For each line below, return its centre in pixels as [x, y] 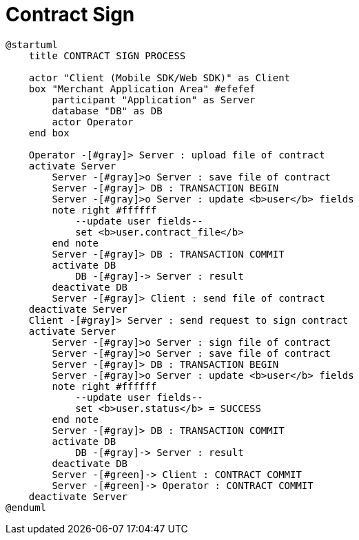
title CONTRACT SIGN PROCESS [107, 55]
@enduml [26, 507]
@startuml [32, 44]
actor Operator [93, 122]
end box [49, 133]
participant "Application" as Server [154, 100]
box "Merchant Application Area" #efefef [142, 89]
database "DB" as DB [107, 111]
